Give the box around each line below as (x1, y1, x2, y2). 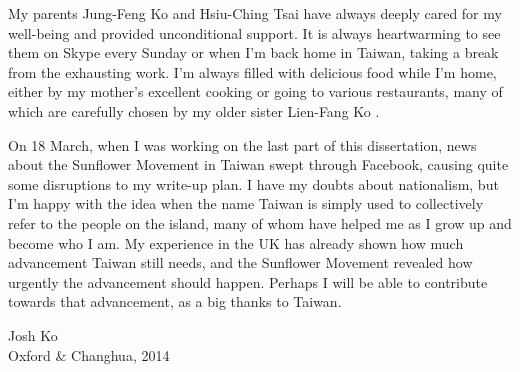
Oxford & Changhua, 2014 (8, 344, 170, 365)
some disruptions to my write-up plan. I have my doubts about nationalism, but (8, 173, 499, 194)
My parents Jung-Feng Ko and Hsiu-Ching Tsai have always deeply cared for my (8, 3, 502, 23)
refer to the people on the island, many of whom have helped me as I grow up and (8, 212, 512, 233)
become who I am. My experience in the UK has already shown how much (8, 232, 464, 253)
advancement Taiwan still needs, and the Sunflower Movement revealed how (8, 252, 473, 273)
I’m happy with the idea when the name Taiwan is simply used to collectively (8, 193, 484, 214)
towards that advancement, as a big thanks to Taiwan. (8, 291, 342, 312)
